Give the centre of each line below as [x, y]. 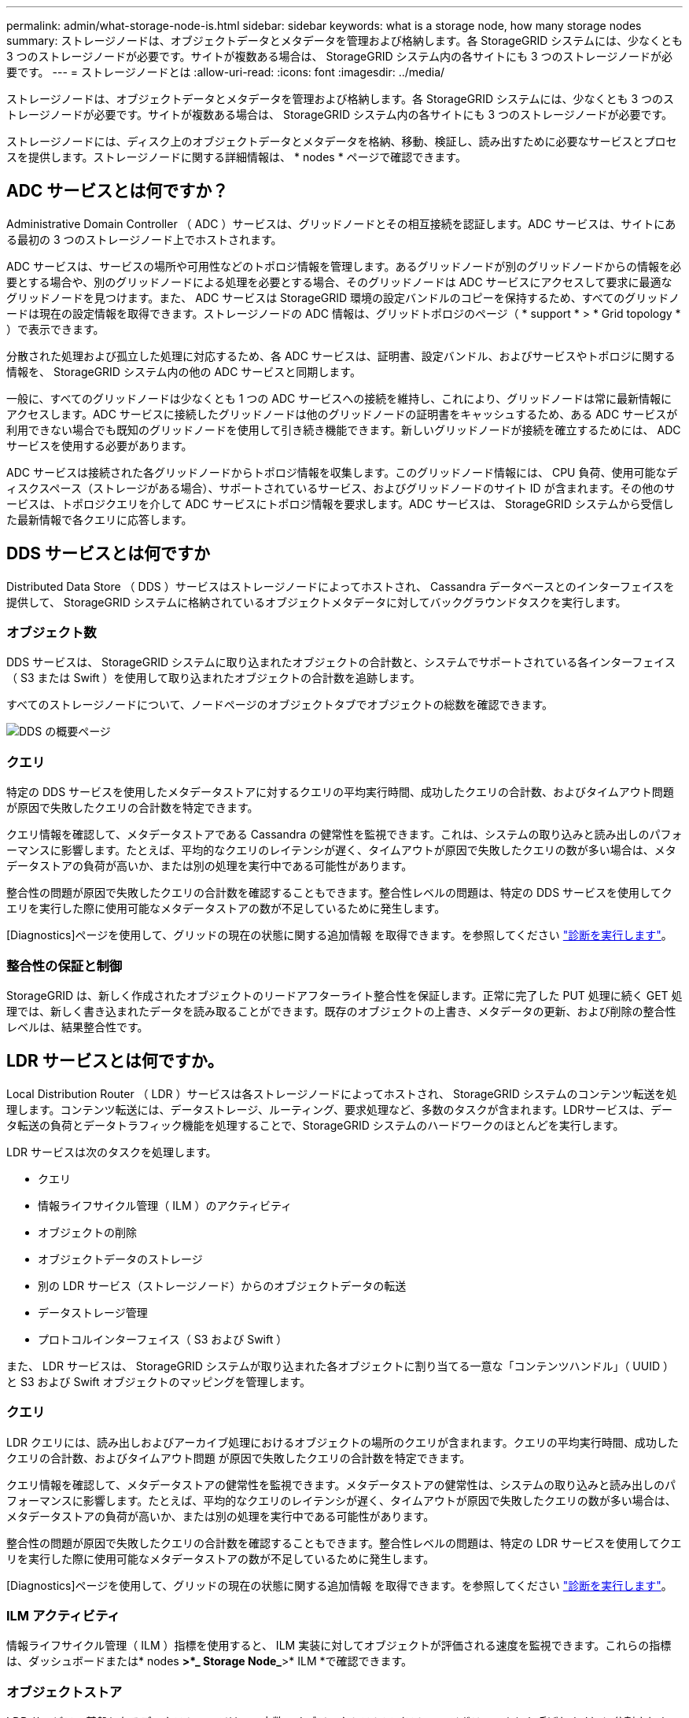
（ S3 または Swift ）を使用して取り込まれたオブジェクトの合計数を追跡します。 [214, 678]
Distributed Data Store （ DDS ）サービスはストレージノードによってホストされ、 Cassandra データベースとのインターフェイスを [341, 586]
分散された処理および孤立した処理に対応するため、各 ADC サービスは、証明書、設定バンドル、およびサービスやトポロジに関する [341, 356]
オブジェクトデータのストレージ [120, 1259]
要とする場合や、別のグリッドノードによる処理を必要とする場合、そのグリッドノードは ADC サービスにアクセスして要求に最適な [339, 282]
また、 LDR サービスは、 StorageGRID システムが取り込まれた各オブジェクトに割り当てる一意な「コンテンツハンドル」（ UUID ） [340, 1366]
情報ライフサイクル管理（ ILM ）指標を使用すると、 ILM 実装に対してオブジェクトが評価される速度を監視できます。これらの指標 [339, 1646]
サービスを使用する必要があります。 [99, 445]
